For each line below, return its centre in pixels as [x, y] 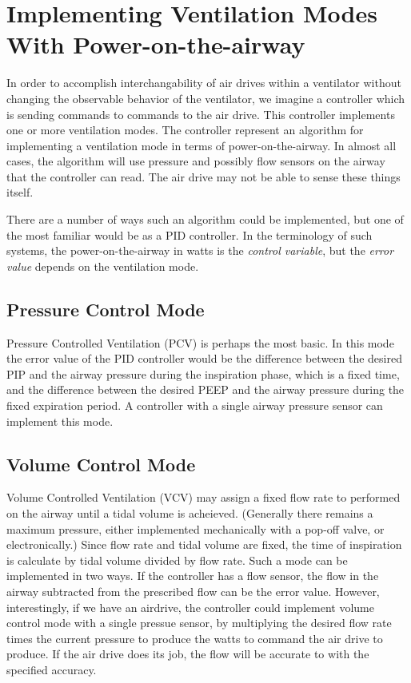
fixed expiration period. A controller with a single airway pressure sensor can [195, 405]
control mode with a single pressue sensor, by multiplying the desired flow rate [199, 623]
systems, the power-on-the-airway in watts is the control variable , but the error [200, 250]
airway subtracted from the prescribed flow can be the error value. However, [193, 591]
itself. [20, 192]
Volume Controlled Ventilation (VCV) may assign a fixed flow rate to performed [204, 497]
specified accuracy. [52, 669]
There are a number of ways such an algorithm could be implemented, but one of [205, 219]
